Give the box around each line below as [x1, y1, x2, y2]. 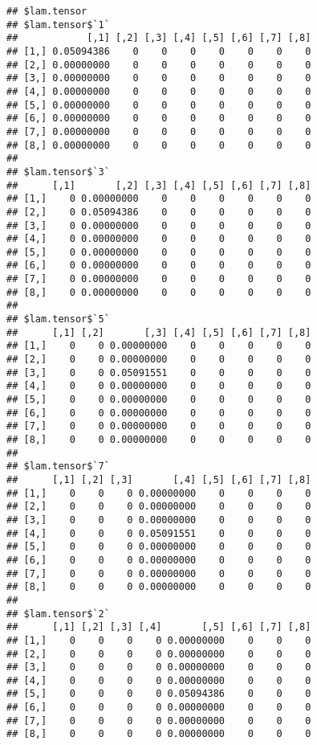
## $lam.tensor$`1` [6, 18, 110, 31]
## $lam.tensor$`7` [6, 461, 110, 473]
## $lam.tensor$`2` [6, 608, 110, 620]
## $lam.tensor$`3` [6, 166, 110, 178]
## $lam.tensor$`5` [6, 313, 110, 325]
